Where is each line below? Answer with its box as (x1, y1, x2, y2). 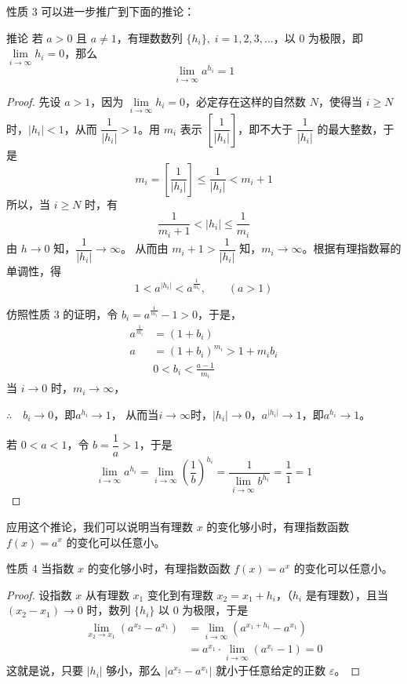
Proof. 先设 (6, 93, 61, 109)
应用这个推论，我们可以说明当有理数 (6, 518, 193, 534)
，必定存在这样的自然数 (185, 93, 307, 109)
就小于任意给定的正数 (216, 662, 326, 679)
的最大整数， (317, 120, 383, 136)
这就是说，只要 (6, 662, 83, 679)
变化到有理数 (147, 586, 213, 602)
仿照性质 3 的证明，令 (6, 305, 118, 322)
